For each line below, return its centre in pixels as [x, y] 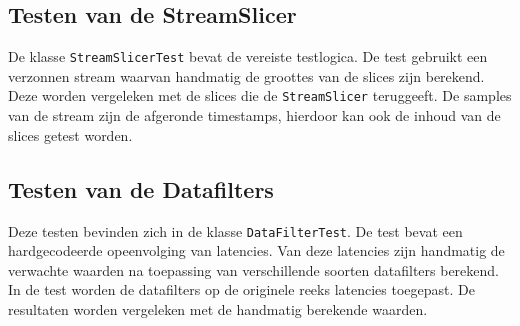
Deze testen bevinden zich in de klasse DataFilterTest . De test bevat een [235, 230]
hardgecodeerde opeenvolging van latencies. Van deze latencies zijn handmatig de [256, 250]
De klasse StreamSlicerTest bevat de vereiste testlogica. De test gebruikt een [248, 56]
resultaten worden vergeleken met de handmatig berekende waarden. [218, 308]
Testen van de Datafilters [141, 188]
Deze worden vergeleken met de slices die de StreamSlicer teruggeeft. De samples [260, 95]
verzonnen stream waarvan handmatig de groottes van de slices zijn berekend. [246, 75]
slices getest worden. [70, 134]
